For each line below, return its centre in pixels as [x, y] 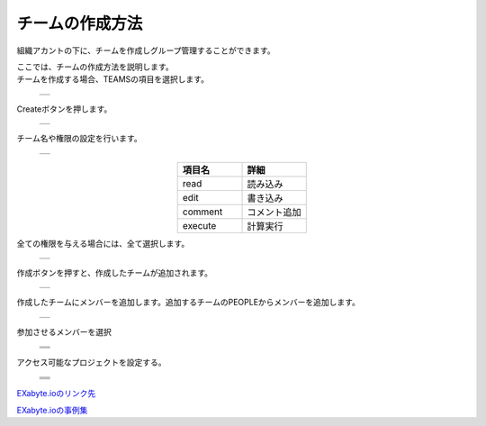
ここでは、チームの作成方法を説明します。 [95, 67]
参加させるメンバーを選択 [64, 331]
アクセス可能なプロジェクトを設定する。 [91, 363]
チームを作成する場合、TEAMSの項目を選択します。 [112, 79]
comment [202, 212]
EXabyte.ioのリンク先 [56, 394]
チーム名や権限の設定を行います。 [80, 139]
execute [199, 225]
